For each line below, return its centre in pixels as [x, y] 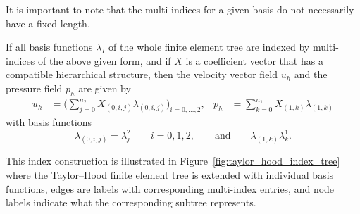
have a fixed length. [48, 23]
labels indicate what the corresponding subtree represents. [131, 202]
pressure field [34, 88]
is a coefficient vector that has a [254, 60]
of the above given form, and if [104, 60]
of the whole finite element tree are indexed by [209, 47]
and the [311, 74]
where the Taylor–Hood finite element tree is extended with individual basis [170, 174]
